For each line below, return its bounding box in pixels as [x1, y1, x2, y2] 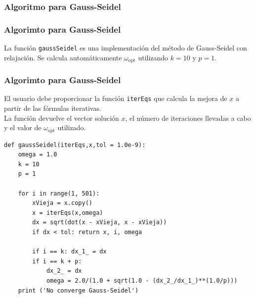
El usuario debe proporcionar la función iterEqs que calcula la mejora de [4, 93, 227, 103]
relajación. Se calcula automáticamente [4, 52, 122, 62]
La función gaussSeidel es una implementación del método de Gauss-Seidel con [4, 43, 247, 53]
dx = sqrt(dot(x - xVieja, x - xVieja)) [32, 219, 167, 226]
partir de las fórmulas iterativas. [4, 103, 101, 113]
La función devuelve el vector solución [4, 112, 119, 123]
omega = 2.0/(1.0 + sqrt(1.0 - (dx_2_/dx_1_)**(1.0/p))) [46, 277, 238, 284]
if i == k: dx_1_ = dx [32, 248, 107, 255]
